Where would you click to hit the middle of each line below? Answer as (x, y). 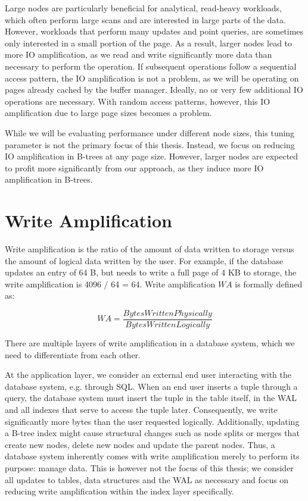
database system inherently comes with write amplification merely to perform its (152, 456)
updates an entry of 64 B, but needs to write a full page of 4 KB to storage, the (151, 272)
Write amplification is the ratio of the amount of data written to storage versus (150, 249)
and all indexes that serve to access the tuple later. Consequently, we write (141, 410)
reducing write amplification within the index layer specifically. (119, 491)
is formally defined (269, 284)
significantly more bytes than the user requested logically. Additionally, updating (152, 421)
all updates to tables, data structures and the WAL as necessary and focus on (147, 479)
